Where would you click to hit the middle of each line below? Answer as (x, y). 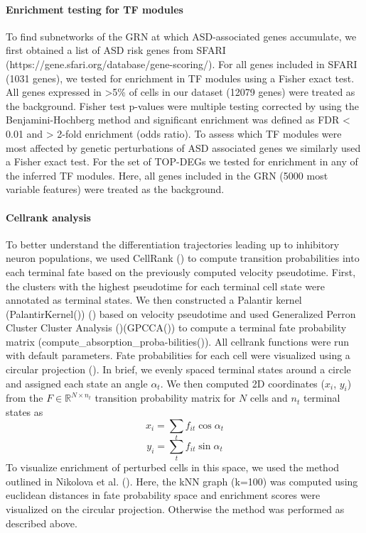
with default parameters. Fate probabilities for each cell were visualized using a (178, 355)
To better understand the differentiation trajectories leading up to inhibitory (173, 244)
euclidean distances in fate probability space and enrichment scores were (163, 495)
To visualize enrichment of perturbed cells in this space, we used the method (173, 467)
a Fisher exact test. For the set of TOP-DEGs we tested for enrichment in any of (182, 161)
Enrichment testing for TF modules (95, 9)
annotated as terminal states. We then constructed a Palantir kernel (154, 300)
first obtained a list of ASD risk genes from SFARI (116, 50)
